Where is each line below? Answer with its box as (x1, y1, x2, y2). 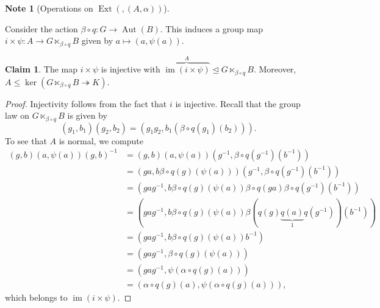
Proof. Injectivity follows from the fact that (5, 97, 167, 110)
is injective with (101, 63, 160, 75)
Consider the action (5, 22, 78, 35)
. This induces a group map (160, 22, 263, 35)
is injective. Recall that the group (175, 97, 301, 110)
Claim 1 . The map (5, 63, 77, 75)
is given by (67, 109, 107, 122)
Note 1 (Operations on (5, 2, 93, 14)
